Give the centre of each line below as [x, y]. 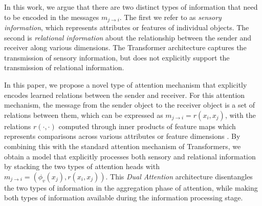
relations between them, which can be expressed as [84, 115]
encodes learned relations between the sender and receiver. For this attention [125, 95]
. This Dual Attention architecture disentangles [179, 176]
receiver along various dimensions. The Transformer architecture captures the [125, 47]
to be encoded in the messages [52, 17]
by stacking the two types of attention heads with [82, 166]
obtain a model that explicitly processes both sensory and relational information [130, 156]
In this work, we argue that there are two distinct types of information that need [131, 7]
